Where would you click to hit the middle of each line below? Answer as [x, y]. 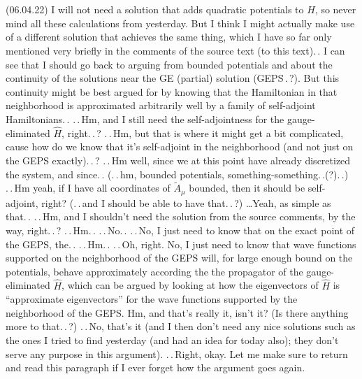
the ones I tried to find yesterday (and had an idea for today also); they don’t [172, 339]
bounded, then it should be [247, 188]
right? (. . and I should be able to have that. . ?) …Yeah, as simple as [186, 202]
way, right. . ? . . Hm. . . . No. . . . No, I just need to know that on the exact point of [180, 230]
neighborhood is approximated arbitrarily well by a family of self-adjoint [161, 105]
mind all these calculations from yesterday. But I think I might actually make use [180, 23]
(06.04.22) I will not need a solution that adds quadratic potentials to [155, 9]
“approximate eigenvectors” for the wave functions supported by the [152, 299]
